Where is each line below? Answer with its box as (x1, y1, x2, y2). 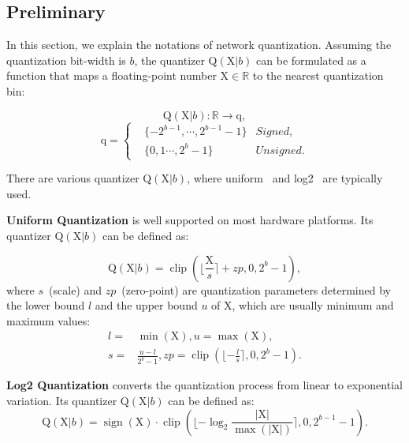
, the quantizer (134, 51, 205, 68)
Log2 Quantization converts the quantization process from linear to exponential (6, 377, 403, 393)
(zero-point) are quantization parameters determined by (121, 281, 391, 298)
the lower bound (6, 297, 85, 313)
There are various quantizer (6, 170, 139, 186)
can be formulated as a (256, 51, 366, 68)
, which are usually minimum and (232, 297, 394, 313)
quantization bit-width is (6, 51, 126, 68)
